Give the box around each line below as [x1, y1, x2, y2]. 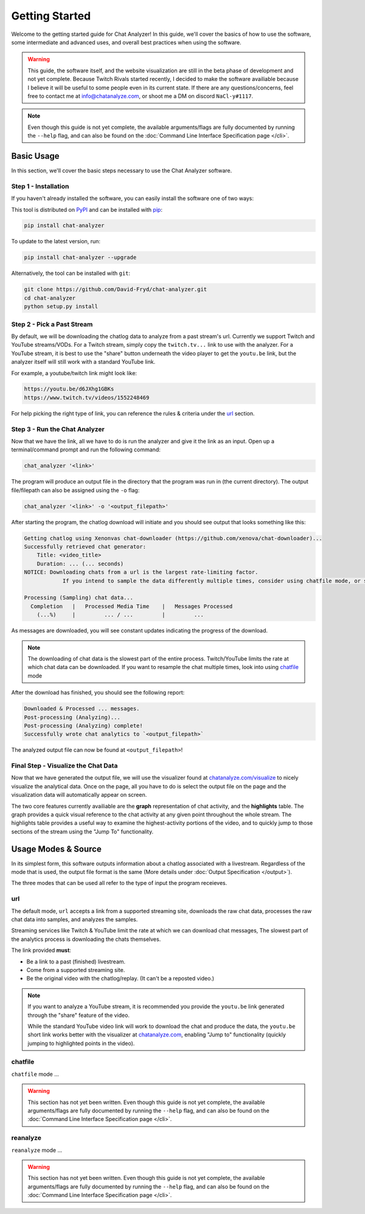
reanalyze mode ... [11, 1146, 63, 1154]
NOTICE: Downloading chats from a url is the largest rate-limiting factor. [24, 569, 259, 576]
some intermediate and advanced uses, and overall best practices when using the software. [11, 38, 242, 46]
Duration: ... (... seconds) [36, 560, 124, 567]
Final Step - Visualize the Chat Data [11, 761, 118, 770]
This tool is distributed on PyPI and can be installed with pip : [11, 206, 162, 213]
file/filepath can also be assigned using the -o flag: [11, 487, 140, 494]
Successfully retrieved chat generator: [24, 543, 146, 550]
